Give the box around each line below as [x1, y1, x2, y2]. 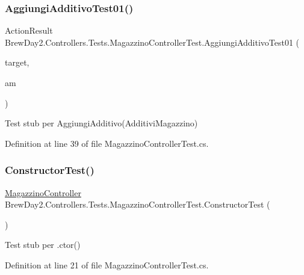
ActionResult [5, 24, 53, 37]
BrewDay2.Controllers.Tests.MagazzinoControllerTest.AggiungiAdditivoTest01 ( [5, 36, 300, 48]
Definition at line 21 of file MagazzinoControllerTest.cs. [5, 258, 209, 271]
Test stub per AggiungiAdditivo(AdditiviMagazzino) [5, 117, 198, 129]
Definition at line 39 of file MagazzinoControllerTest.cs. [5, 137, 209, 149]
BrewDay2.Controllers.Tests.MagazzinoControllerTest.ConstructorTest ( [5, 198, 270, 211]
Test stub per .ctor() [5, 238, 81, 251]
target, [5, 56, 29, 69]
